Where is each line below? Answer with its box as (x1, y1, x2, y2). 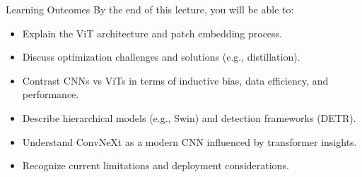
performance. (22, 87, 79, 102)
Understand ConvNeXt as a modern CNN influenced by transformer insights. (22, 134, 357, 149)
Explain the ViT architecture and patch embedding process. (22, 25, 283, 40)
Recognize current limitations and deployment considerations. (22, 158, 289, 173)
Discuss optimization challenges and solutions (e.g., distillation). (22, 49, 300, 64)
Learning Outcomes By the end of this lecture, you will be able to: (6, 2, 294, 16)
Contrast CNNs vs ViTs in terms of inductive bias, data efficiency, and (22, 73, 329, 87)
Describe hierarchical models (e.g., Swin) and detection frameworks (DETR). (22, 110, 356, 125)
